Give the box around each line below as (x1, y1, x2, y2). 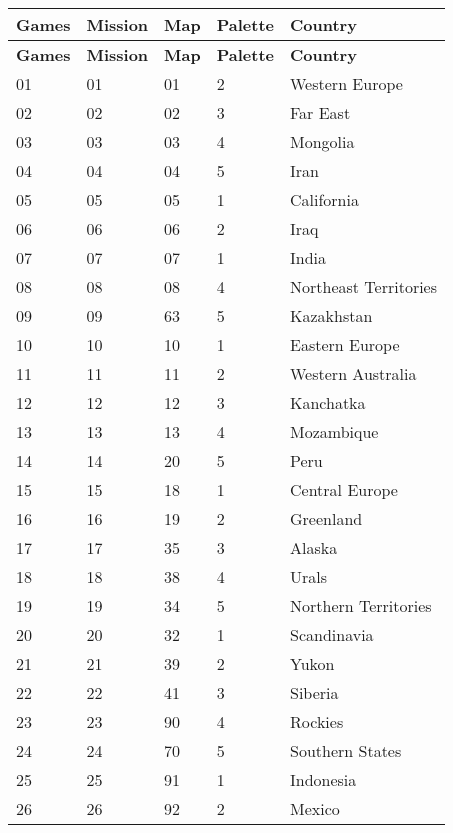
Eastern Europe (290, 333, 400, 356)
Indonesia (290, 768, 357, 791)
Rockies (290, 710, 344, 733)
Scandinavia (290, 623, 374, 646)
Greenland (290, 507, 363, 530)
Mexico (290, 797, 340, 820)
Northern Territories (290, 594, 432, 617)
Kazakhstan (290, 304, 373, 327)
